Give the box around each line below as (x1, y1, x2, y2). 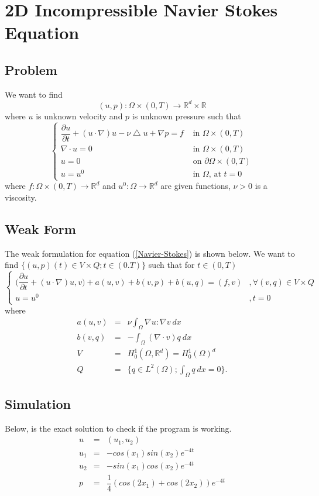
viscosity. (5, 191, 37, 203)
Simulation (5, 395, 71, 413)
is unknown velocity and (36, 109, 123, 122)
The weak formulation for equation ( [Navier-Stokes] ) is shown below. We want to (5, 247, 295, 259)
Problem (5, 60, 57, 78)
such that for (148, 259, 195, 271)
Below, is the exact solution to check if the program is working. (5, 422, 232, 434)
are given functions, (160, 180, 231, 192)
